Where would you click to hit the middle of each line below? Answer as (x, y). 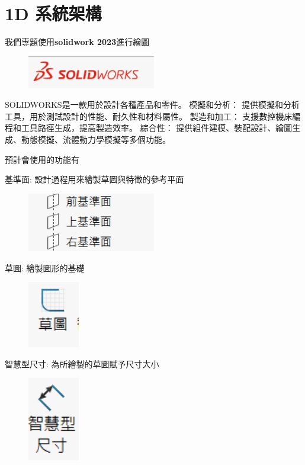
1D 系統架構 (53, 13)
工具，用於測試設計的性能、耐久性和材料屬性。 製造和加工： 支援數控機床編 (153, 116)
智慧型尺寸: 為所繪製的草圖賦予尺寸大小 (82, 363)
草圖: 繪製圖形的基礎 (45, 267)
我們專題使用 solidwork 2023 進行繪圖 (77, 42)
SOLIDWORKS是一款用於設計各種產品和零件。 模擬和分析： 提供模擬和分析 (152, 105)
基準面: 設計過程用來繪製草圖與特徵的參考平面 (94, 179)
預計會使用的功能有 (42, 159)
